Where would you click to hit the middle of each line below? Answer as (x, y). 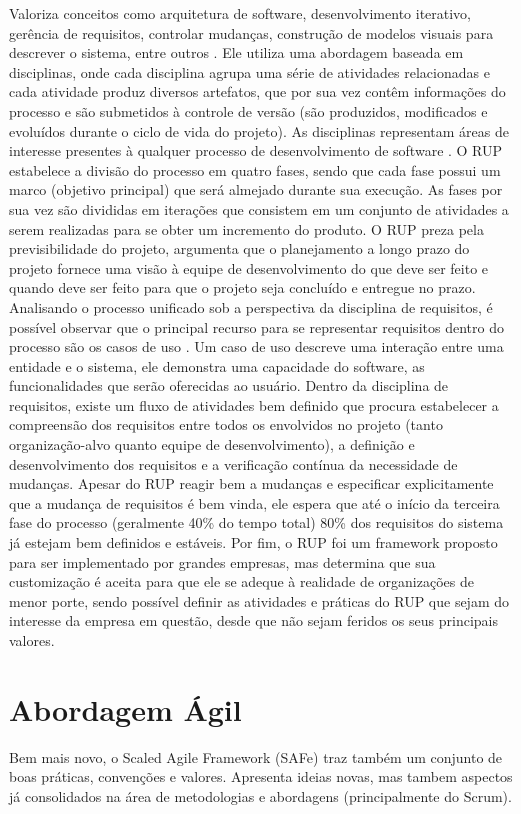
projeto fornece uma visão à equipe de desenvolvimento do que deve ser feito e (249, 267)
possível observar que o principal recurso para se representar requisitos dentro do (256, 326)
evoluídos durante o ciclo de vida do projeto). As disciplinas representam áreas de (259, 130)
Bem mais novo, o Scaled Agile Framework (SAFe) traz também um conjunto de (256, 756)
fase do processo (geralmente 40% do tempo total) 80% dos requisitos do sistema (256, 522)
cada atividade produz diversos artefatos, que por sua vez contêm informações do (257, 91)
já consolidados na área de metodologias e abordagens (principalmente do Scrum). (260, 795)
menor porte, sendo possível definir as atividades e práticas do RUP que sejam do (259, 600)
